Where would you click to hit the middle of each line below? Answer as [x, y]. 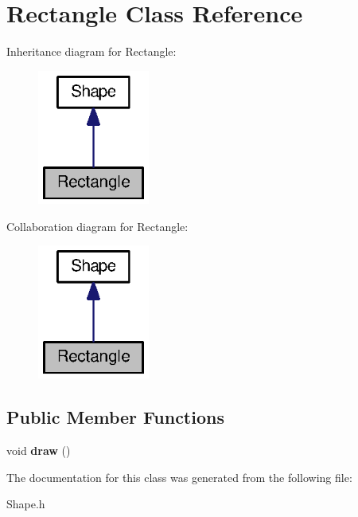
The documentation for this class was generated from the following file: [179, 477]
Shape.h [26, 504]
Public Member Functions [115, 417]
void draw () [39, 450]
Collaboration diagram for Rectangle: [97, 226]
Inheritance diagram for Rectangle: [91, 51]
